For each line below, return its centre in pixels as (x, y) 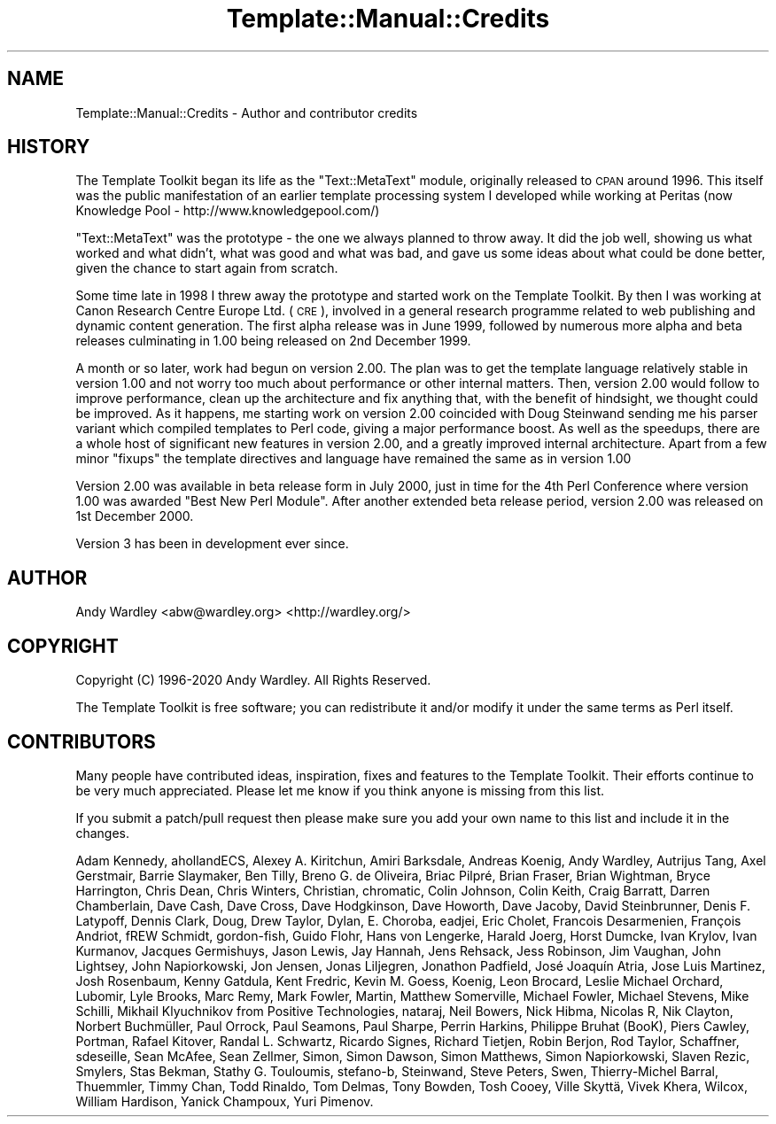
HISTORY (49, 147)
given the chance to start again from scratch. (207, 268)
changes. (102, 833)
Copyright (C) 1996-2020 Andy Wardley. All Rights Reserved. (253, 680)
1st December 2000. (135, 516)
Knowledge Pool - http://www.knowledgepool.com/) (228, 211)
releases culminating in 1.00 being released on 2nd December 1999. (273, 341)
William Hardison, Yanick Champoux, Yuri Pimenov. (225, 1101)
